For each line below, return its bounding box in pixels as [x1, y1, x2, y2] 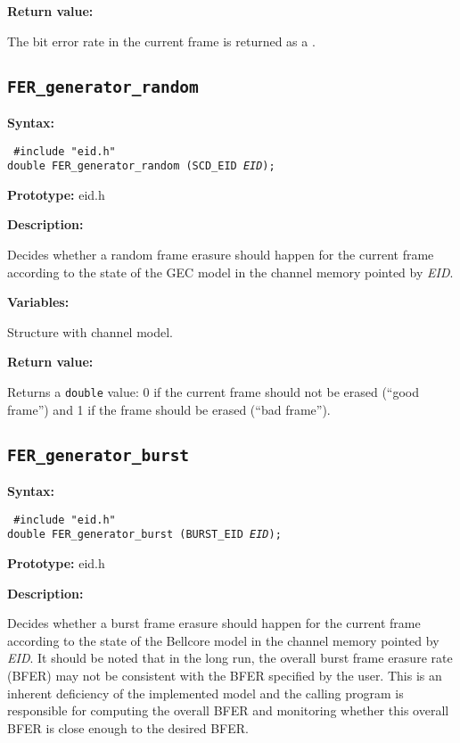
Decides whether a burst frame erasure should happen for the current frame [7, 614, 421, 632]
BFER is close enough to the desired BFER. [7, 718, 249, 737]
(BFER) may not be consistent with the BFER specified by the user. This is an [7, 665, 442, 684]
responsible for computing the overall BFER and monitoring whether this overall [7, 701, 449, 720]
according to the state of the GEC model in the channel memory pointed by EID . [7, 262, 454, 281]
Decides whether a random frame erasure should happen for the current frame [7, 245, 434, 264]
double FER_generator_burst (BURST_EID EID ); [7, 528, 282, 541]
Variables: [7, 293, 70, 311]
